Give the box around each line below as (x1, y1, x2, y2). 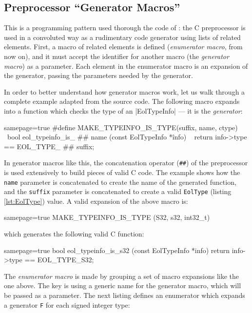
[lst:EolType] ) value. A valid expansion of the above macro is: (4, 196, 188, 206)
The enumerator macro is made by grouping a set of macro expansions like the (4, 271, 239, 281)
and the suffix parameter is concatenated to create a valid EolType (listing (4, 186, 232, 196)
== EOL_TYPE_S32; (24, 254, 94, 265)
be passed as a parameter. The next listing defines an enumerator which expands (4, 290, 245, 300)
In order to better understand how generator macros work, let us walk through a (4, 86, 245, 97)
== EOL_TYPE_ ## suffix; (4, 141, 95, 151)
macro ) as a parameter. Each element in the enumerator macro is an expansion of (4, 60, 248, 71)
